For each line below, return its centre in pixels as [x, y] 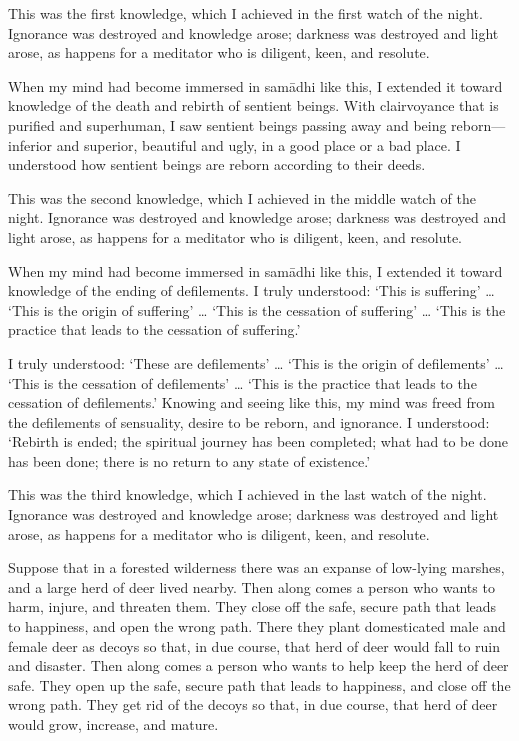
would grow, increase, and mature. [113, 724]
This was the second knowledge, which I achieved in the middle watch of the [242, 197]
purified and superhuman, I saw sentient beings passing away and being [227, 124]
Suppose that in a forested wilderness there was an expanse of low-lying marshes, [256, 567]
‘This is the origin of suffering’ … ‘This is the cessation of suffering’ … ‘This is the [257, 309]
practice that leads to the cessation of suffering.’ [154, 329]
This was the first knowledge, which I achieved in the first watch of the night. [245, 13]
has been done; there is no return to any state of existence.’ [189, 460]
